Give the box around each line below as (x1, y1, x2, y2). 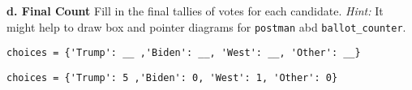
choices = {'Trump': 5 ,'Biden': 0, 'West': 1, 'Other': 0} (6, 71, 338, 84)
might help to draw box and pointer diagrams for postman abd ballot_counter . (6, 18, 406, 35)
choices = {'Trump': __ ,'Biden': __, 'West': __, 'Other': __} (6, 47, 361, 59)
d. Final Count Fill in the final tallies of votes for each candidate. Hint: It (6, 2, 384, 19)
